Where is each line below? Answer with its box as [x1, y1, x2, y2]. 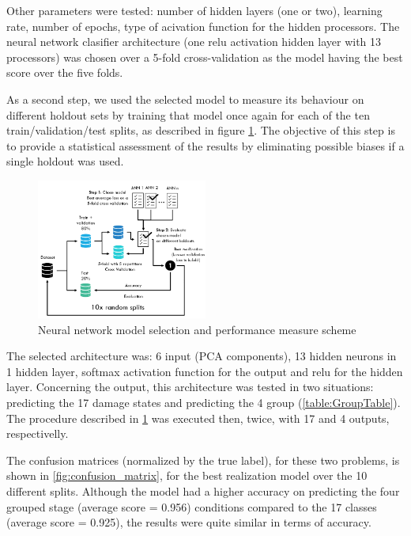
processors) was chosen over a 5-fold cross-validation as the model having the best [6, 48, 403, 65]
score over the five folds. [6, 64, 123, 81]
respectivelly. [6, 425, 69, 442]
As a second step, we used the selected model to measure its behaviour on [6, 90, 364, 107]
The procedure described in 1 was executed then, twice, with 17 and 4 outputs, [6, 409, 390, 426]
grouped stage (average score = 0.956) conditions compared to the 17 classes [6, 498, 377, 515]
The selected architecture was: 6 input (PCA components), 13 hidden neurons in [6, 348, 397, 364]
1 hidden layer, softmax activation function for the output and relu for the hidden [6, 363, 403, 379]
